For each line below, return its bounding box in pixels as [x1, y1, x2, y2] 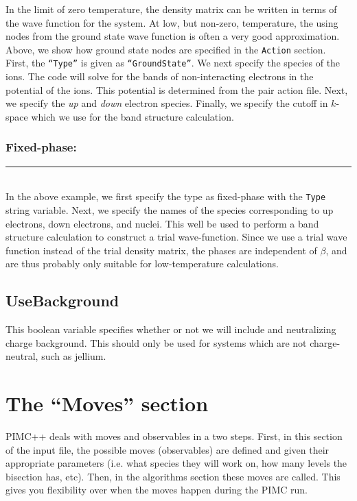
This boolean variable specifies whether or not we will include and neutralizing [5, 322, 336, 337]
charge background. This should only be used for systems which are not [5, 335, 307, 350]
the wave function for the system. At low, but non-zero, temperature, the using [5, 15, 338, 29]
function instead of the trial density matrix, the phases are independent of [5, 243, 317, 257]
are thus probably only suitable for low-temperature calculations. [5, 256, 279, 271]
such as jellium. [41, 349, 106, 363]
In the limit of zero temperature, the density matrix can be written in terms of [5, 2, 337, 16]
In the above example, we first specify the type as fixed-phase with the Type [5, 189, 326, 204]
